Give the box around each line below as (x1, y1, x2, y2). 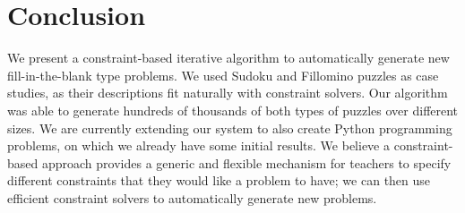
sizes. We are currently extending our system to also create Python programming (7, 118, 452, 137)
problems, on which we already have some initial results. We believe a (7, 136, 390, 155)
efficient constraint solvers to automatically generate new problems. (7, 188, 377, 207)
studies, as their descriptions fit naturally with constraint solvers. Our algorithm (7, 83, 448, 102)
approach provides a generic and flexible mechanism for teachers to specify (41, 153, 452, 172)
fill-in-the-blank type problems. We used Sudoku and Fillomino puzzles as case (7, 65, 439, 84)
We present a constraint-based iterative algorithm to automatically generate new (7, 48, 450, 67)
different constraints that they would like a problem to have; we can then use (7, 171, 431, 190)
